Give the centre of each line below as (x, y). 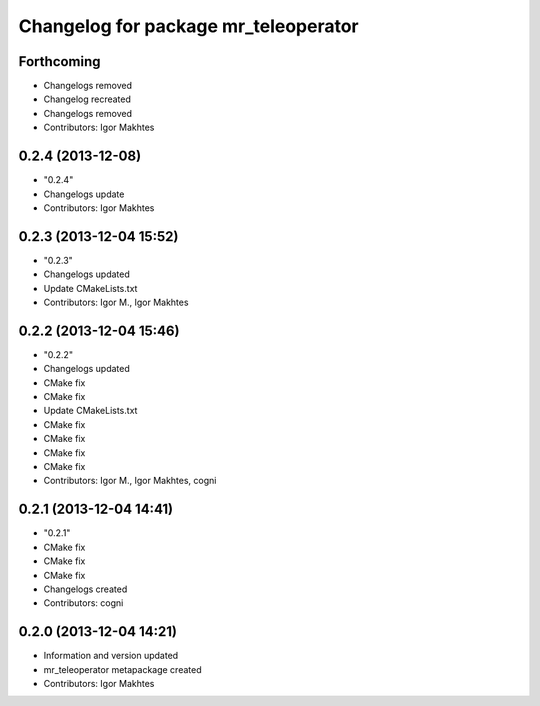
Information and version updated (111, 656)
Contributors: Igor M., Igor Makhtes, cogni (130, 481)
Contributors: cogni (83, 603)
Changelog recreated (87, 99)
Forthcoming (59, 61)
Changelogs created (85, 589)
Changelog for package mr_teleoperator (188, 26)
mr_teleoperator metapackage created (122, 669)
